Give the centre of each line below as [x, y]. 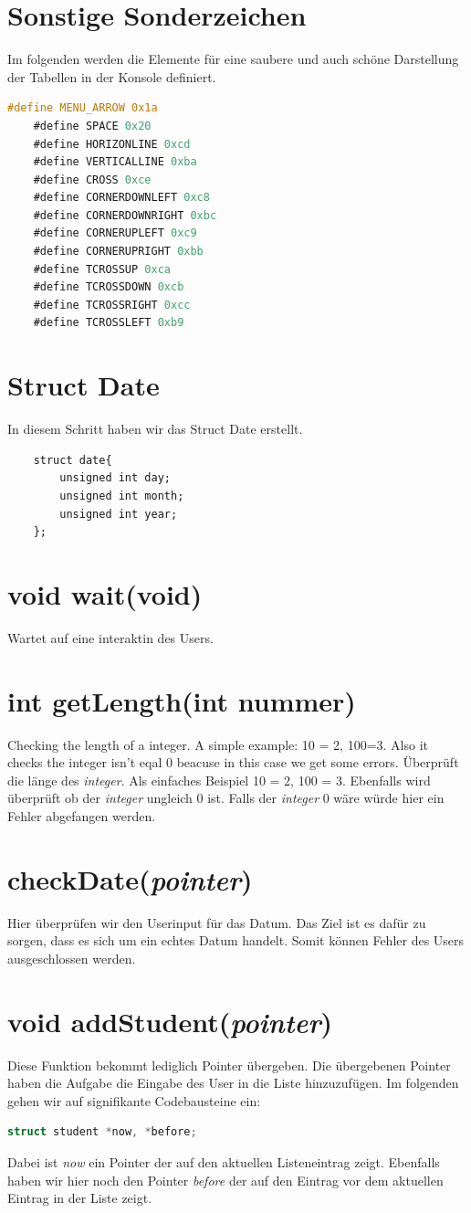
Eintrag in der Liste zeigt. [80, 1198]
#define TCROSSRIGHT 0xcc [112, 305]
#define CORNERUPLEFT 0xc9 [115, 233]
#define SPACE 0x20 [92, 126]
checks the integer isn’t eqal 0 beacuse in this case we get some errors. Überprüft [233, 762]
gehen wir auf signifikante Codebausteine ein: [134, 1100]
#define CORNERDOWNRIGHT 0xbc [125, 215]
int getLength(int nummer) [182, 700]
